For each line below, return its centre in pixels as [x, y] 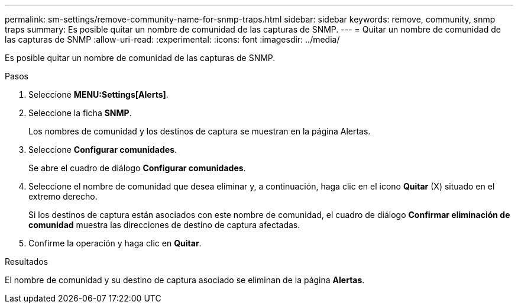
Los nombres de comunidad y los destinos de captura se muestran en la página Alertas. [200, 131]
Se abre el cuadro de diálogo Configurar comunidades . [137, 168]
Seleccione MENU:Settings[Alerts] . [98, 94]
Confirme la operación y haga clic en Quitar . [115, 243]
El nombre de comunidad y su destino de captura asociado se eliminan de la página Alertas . [185, 280]
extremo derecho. [63, 196]
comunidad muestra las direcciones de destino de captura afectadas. [164, 225]
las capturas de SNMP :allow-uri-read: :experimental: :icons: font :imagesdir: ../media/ [172, 39]
